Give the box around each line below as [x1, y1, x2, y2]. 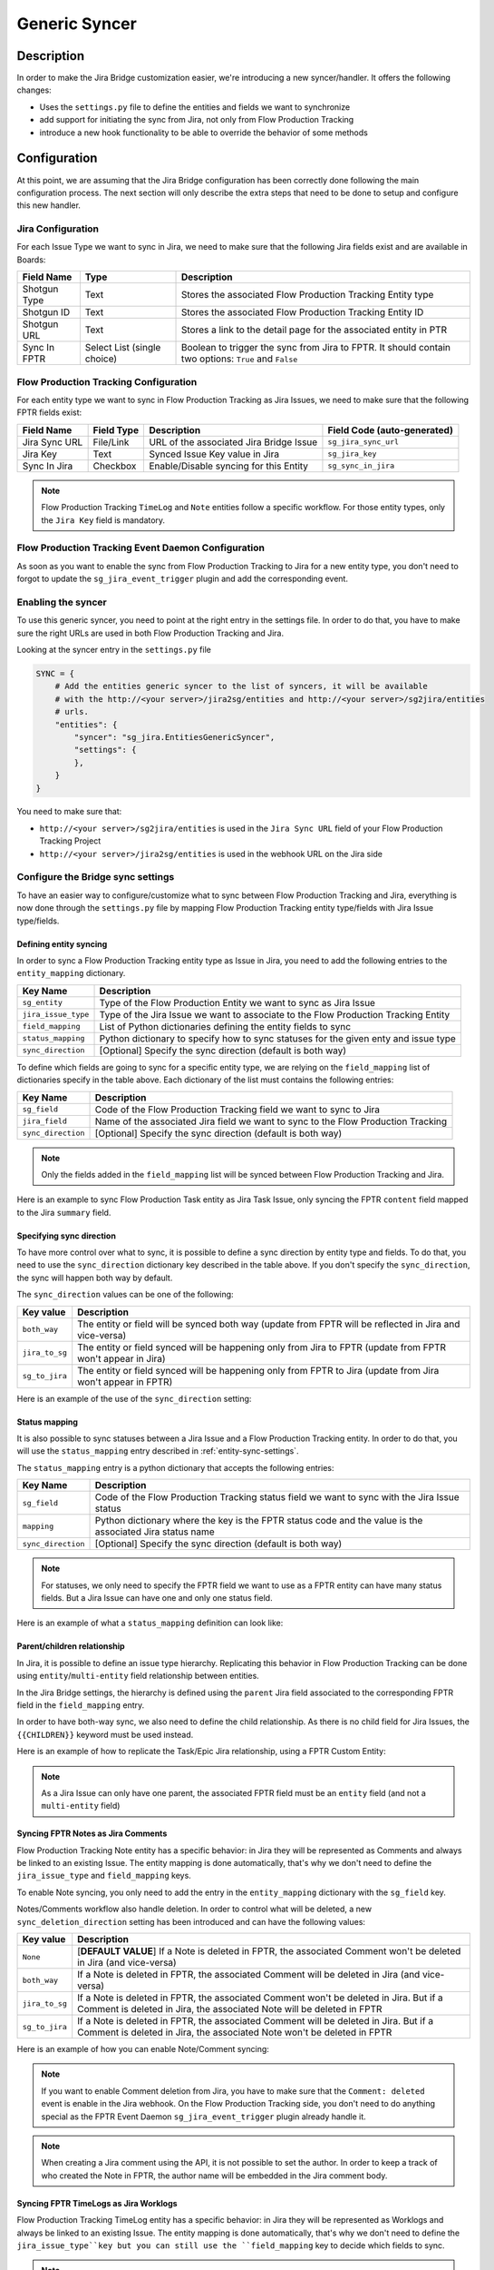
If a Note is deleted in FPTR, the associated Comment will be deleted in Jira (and [77, 1969, 421, 1981]
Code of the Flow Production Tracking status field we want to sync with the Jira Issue [94, 1491, 460, 1504]
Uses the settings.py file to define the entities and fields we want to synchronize [39, 101, 351, 113]
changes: [16, 84, 52, 95]
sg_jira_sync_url [327, 437, 399, 447]
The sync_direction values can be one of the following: [16, 1289, 235, 1300]
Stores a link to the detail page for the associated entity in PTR [181, 323, 448, 336]
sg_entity [22, 998, 63, 1008]
